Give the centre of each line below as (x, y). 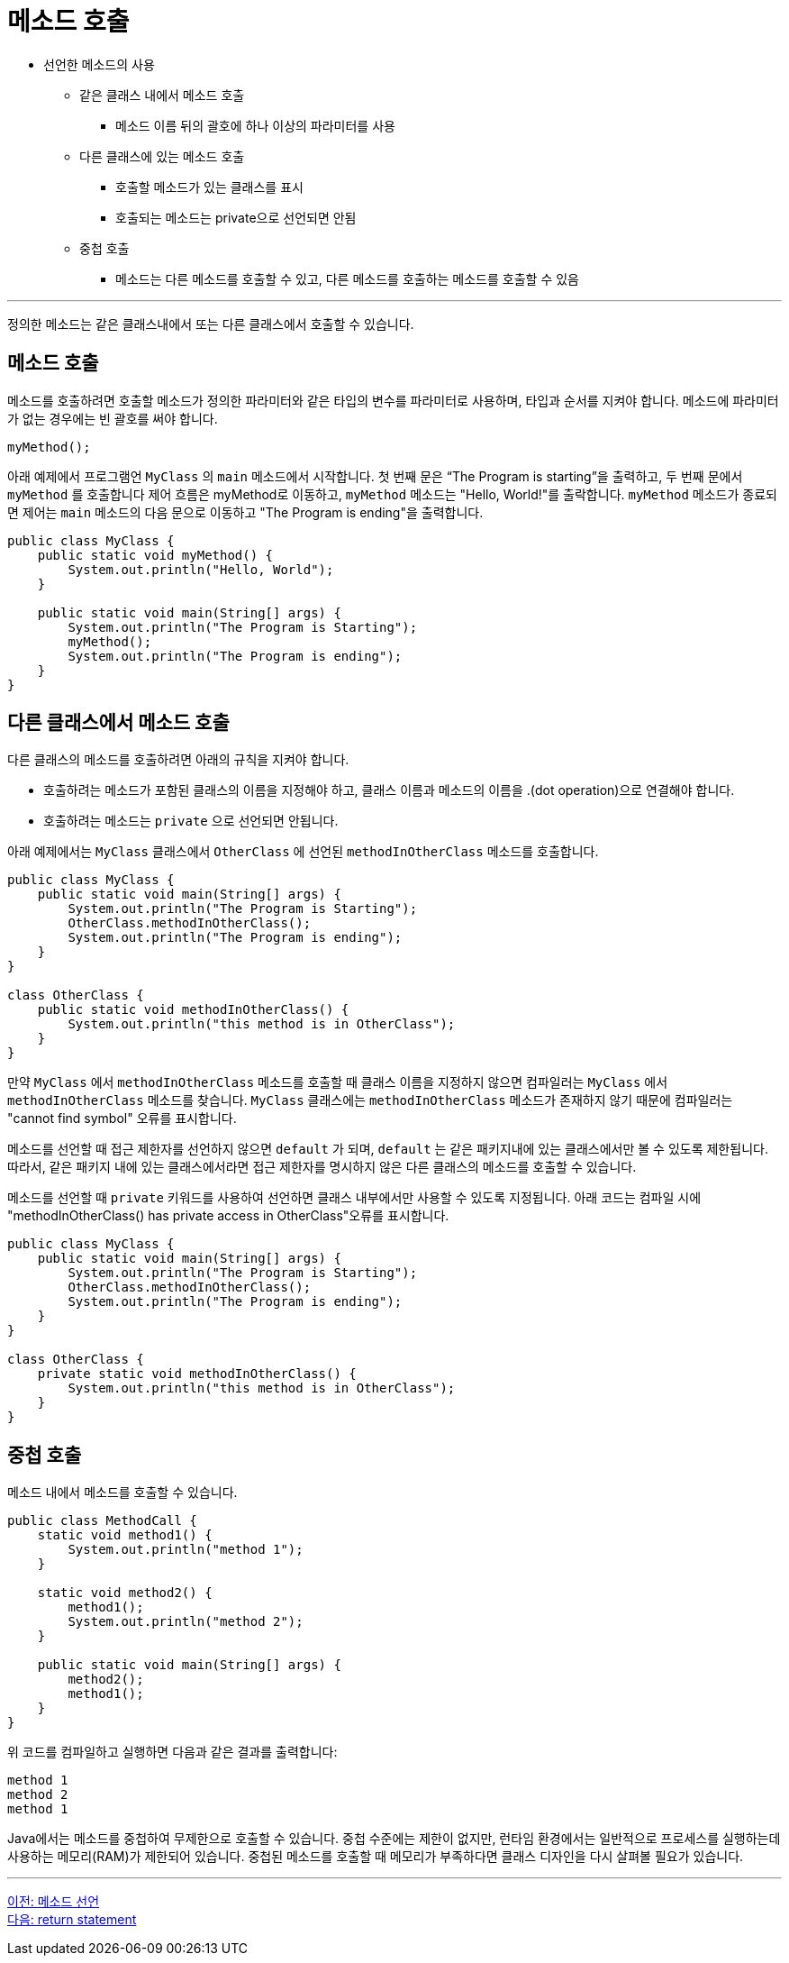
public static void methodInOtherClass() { (193, 1010)
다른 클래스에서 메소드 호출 (118, 723)
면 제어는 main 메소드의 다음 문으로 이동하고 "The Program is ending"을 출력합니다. (245, 512)
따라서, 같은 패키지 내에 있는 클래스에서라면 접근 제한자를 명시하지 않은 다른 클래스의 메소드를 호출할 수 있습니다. (322, 1167)
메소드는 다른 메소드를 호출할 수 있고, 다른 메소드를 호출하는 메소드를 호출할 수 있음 (347, 278)
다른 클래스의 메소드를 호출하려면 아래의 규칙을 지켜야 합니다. (178, 760)
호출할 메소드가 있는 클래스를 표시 (209, 187)
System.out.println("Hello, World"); (201, 569)
